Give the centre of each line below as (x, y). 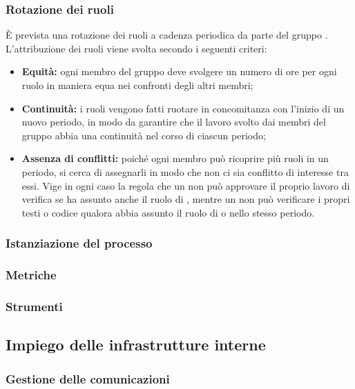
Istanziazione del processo (79, 243)
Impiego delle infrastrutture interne (136, 345)
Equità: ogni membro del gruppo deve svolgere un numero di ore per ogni (179, 71)
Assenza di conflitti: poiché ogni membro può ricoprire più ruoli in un (175, 158)
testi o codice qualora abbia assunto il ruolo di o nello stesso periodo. (168, 212)
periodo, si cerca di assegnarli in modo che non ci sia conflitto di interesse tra (185, 171)
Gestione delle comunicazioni (88, 378)
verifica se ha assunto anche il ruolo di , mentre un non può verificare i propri (186, 199)
